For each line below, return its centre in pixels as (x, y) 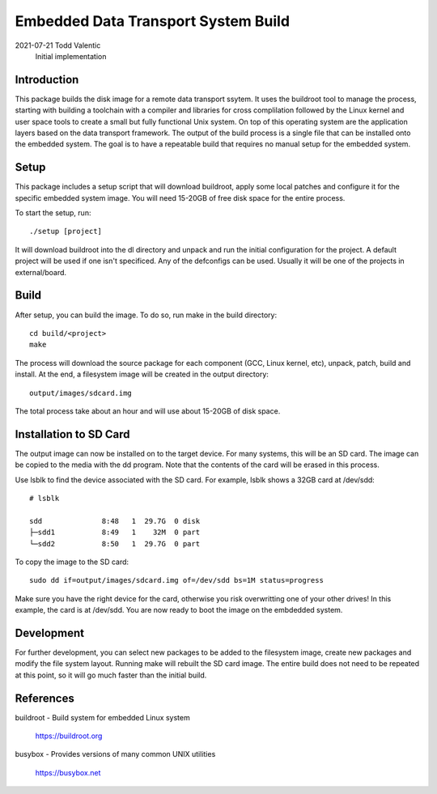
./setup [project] (66, 231)
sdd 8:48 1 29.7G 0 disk (115, 521)
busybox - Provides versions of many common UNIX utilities (115, 754)
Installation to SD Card (72, 434)
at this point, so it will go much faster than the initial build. (111, 675)
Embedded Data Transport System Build (153, 21)
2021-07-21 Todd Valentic (58, 45)
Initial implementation (71, 56)
